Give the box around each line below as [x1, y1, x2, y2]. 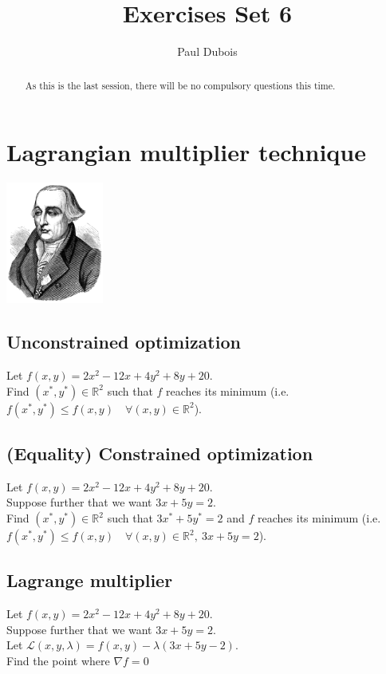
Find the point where [6, 652, 110, 669]
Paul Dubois [177, 43, 238, 60]
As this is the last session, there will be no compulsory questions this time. [25, 78, 336, 92]
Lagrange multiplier [6, 568, 173, 593]
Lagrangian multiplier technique [6, 136, 366, 168]
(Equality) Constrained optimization [6, 441, 313, 466]
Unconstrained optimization [6, 329, 241, 354]
